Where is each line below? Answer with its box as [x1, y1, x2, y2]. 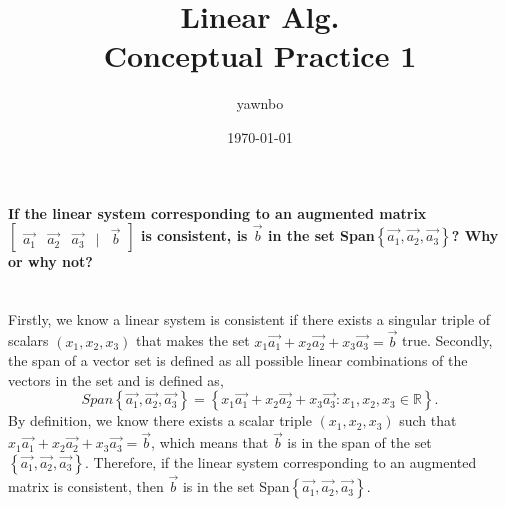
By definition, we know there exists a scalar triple [8, 410, 312, 431]
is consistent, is [140, 225, 248, 246]
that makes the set [136, 330, 250, 351]
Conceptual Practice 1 [103, 35, 417, 76]
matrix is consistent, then [8, 476, 164, 497]
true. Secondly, [402, 330, 493, 351]
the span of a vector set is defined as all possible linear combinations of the [8, 350, 468, 371]
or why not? [8, 251, 93, 272]
